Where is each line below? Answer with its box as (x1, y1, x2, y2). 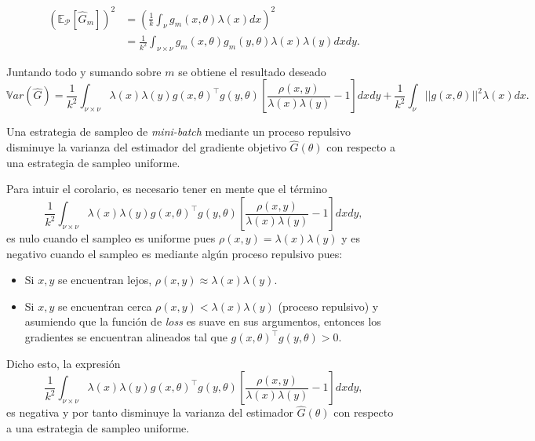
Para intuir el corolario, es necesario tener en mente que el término (6, 180, 327, 197)
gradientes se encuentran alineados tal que (24, 329, 227, 345)
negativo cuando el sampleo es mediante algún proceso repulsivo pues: (6, 245, 343, 261)
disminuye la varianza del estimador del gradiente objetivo (6, 139, 286, 155)
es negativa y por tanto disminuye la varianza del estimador (6, 404, 293, 421)
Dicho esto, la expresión (6, 355, 121, 371)
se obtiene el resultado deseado (178, 63, 326, 79)
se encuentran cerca (57, 297, 152, 314)
